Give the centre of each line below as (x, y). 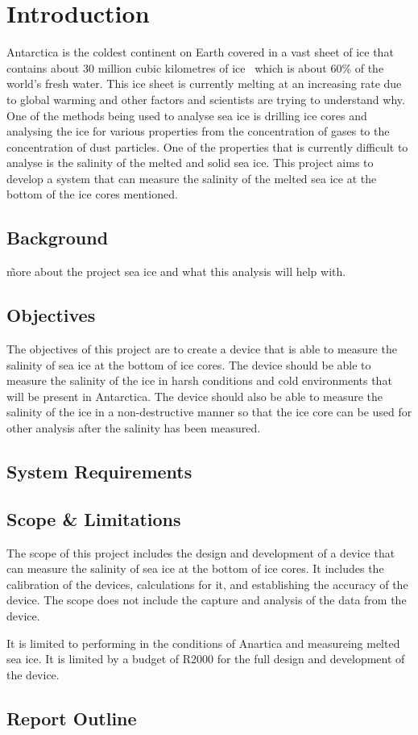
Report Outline (72, 718)
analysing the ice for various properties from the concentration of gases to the (198, 131)
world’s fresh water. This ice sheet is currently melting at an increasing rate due (204, 84)
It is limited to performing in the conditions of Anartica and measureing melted (203, 643)
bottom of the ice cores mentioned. (92, 194)
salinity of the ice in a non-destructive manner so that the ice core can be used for (209, 412)
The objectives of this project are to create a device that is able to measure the (202, 349)
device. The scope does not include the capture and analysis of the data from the (207, 600)
